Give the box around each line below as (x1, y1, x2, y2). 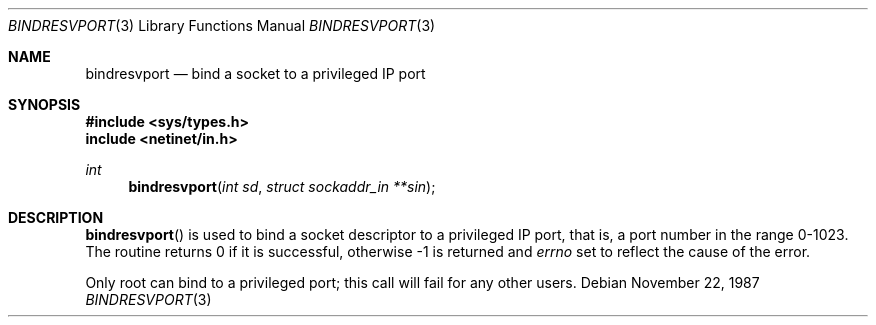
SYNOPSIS (8, 96, 81, 113)
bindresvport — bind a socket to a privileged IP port (85, 65, 426, 82)
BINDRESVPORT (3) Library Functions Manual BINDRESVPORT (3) (8, 17, 436, 34)
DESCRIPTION (8, 209, 104, 226)
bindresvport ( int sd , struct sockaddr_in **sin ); (128, 178, 436, 195)
